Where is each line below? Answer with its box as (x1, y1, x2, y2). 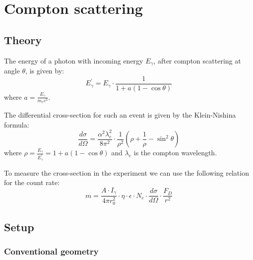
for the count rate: (4, 177, 60, 188)
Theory (4, 32, 42, 47)
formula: (4, 119, 29, 130)
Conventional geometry (4, 245, 99, 258)
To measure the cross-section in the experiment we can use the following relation (4, 167, 249, 178)
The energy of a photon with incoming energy (4, 55, 143, 65)
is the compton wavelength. (133, 147, 217, 158)
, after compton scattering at (153, 55, 241, 65)
